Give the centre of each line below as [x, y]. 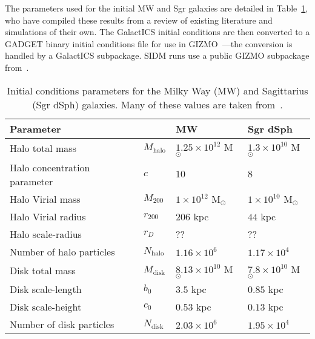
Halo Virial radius [48, 216]
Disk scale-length [46, 289]
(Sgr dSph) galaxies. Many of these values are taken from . [157, 104]
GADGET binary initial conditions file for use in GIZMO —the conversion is [149, 43]
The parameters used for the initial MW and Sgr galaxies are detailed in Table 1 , [157, 8]
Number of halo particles [62, 251]
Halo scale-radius [46, 234]
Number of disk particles [62, 324]
